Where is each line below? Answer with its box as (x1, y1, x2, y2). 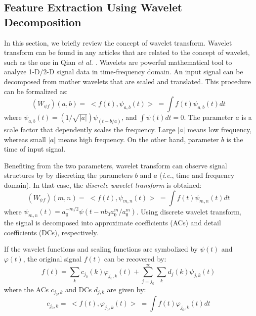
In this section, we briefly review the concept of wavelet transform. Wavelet (4, 37, 232, 48)
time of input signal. (4, 144, 66, 154)
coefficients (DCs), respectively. (4, 227, 98, 237)
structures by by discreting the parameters (4, 170, 133, 180)
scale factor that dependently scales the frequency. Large (4, 124, 175, 135)
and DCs (65, 284, 92, 294)
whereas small (4, 134, 46, 144)
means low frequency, (187, 124, 252, 135)
